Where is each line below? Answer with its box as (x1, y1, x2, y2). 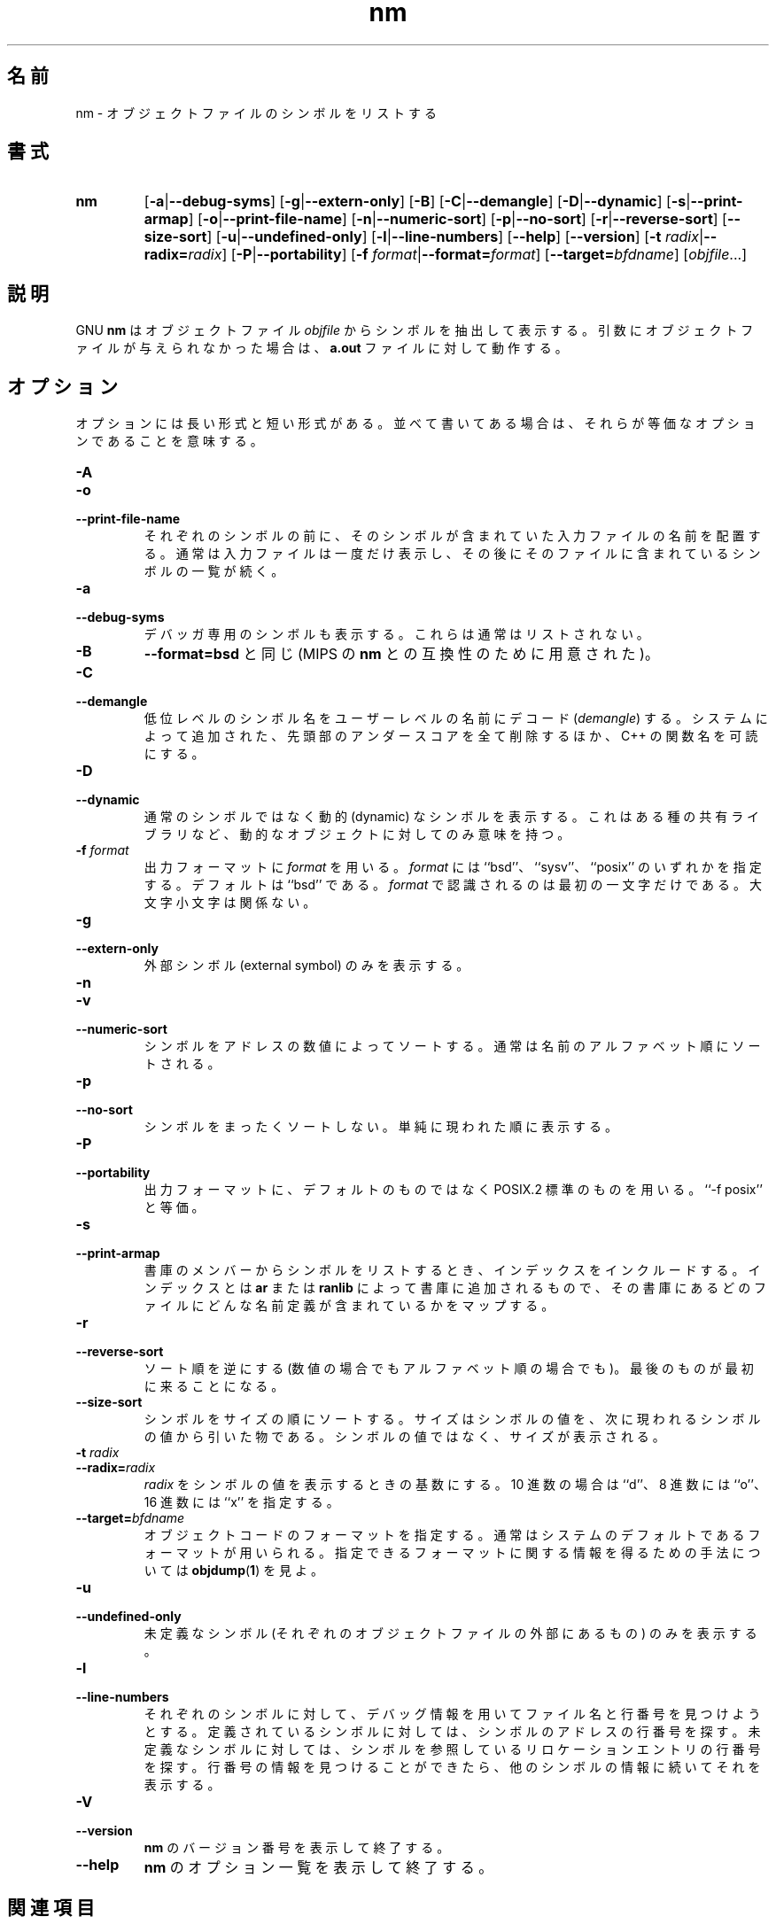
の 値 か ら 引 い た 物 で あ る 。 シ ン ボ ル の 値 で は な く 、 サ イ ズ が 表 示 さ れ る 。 (144, 1429, 665, 1445)
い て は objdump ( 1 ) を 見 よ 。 (144, 1563, 323, 1579)
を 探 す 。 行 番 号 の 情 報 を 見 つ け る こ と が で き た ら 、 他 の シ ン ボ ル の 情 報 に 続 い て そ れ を (144, 1759, 761, 1775)
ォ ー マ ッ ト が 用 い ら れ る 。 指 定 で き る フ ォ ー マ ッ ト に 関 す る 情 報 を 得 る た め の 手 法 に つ (144, 1545, 761, 1561)
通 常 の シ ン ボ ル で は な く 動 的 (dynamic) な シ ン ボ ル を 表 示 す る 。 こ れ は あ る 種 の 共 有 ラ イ (144, 809, 760, 825)
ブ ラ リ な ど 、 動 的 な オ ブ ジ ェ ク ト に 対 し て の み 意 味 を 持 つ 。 (144, 826, 570, 842)
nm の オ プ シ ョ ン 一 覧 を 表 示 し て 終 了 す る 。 (144, 1858, 493, 1877)
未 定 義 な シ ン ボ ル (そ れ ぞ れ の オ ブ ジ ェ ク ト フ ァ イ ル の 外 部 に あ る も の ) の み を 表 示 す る (144, 1625, 757, 1641)
